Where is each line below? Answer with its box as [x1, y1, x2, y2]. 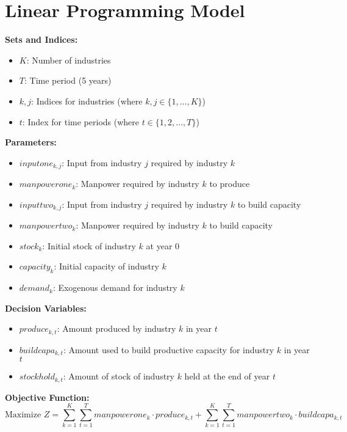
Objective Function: [5, 390, 90, 403]
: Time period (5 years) [24, 74, 112, 87]
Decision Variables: [5, 301, 87, 314]
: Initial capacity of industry [54, 260, 159, 273]
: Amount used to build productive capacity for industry [63, 343, 274, 356]
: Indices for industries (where [31, 94, 143, 107]
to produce [209, 177, 250, 190]
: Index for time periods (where [22, 115, 140, 128]
